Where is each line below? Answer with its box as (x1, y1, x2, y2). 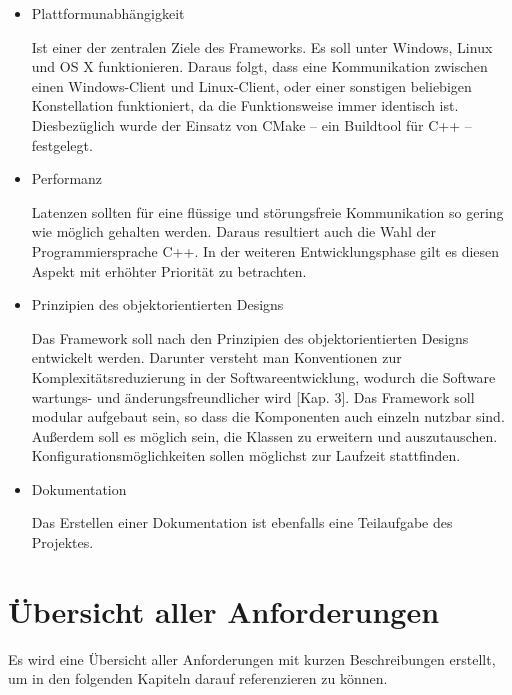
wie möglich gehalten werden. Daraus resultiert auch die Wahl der (31, 221, 437, 242)
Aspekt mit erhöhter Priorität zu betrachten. (31, 260, 307, 281)
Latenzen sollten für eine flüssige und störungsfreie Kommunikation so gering (31, 201, 504, 222)
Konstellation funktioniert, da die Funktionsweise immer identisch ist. (31, 95, 459, 116)
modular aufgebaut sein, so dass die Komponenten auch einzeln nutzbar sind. (31, 406, 505, 427)
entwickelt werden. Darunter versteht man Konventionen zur (31, 347, 402, 368)
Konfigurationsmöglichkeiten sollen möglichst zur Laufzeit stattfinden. (31, 445, 461, 466)
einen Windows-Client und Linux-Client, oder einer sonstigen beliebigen (31, 75, 472, 96)
